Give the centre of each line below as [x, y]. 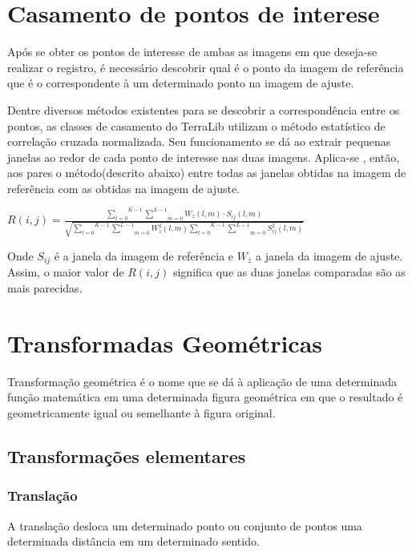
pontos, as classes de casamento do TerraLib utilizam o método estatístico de [196, 125]
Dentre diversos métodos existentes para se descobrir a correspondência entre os [204, 109]
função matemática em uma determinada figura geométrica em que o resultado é [205, 397]
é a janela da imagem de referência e [144, 256]
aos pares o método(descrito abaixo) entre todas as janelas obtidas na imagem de [207, 173]
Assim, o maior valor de [66, 272]
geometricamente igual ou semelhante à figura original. [141, 412]
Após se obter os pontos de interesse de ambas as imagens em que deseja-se [192, 52]
